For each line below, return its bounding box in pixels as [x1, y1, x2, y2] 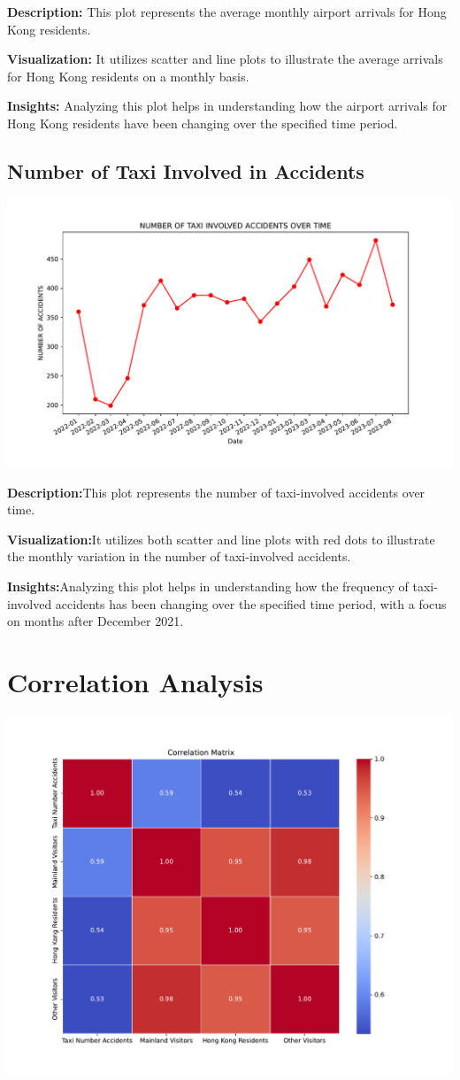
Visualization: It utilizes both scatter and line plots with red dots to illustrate [7, 529, 435, 548]
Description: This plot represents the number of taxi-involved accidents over [7, 482, 425, 501]
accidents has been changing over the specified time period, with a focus [55, 594, 447, 613]
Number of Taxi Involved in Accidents [7, 157, 364, 184]
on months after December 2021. [7, 612, 184, 630]
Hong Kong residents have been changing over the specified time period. [7, 113, 398, 132]
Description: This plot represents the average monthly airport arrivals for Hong [7, 3, 447, 20]
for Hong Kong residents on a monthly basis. [7, 66, 249, 85]
